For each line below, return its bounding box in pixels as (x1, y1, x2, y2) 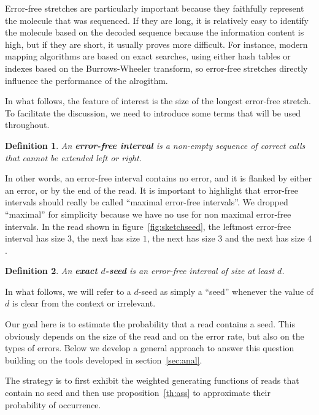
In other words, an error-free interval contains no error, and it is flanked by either (5, 172, 312, 185)
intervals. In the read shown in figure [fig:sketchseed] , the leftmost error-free (5, 219, 291, 232)
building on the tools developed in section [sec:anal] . (5, 353, 202, 366)
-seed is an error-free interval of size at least (105, 264, 275, 277)
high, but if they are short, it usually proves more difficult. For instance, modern (5, 37, 308, 50)
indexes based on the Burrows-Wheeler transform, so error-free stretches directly (5, 61, 308, 74)
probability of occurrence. (5, 398, 101, 411)
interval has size (5, 232, 65, 245)
